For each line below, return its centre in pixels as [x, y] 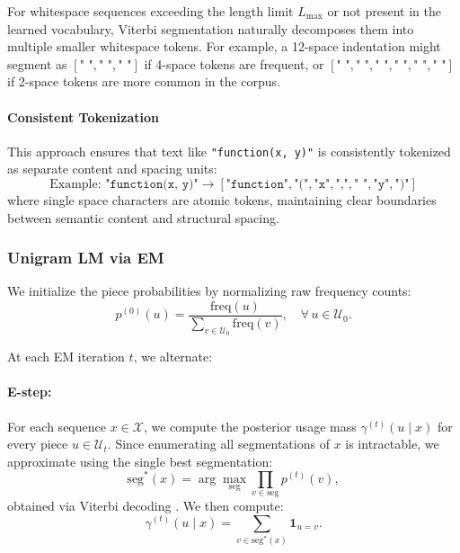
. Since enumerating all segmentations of [218, 444]
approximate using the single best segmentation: [140, 461]
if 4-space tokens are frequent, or [234, 63]
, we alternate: [173, 357]
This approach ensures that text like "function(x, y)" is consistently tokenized [229, 151]
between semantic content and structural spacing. [143, 217]
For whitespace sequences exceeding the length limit [150, 11]
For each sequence [57, 426]
